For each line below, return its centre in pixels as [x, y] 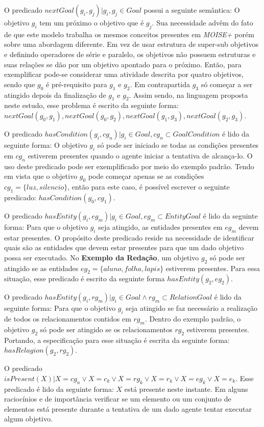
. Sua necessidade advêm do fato [202, 22]
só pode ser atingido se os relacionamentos [106, 329]
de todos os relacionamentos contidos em [68, 319]
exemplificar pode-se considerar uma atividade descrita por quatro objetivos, [124, 74]
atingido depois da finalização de [55, 95]
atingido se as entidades [41, 268]
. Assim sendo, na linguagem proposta [188, 95]
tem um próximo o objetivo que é [92, 22]
